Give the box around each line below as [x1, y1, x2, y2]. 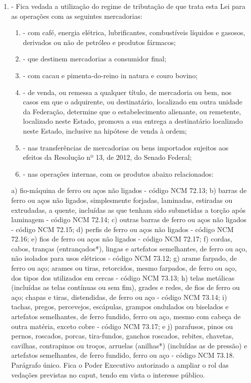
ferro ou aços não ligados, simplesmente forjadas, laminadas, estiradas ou [11, 194, 233, 205]
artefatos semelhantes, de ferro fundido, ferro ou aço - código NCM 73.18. [11, 350, 235, 360]
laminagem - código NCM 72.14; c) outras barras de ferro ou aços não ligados [11, 214, 247, 225]
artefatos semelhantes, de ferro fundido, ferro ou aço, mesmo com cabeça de [11, 311, 241, 322]
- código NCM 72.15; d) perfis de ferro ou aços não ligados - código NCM [11, 224, 234, 234]
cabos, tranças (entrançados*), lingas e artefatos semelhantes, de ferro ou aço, [11, 243, 248, 253]
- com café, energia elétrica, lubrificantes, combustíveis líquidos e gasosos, [23, 27, 246, 38]
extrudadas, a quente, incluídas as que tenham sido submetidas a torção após [11, 204, 246, 215]
